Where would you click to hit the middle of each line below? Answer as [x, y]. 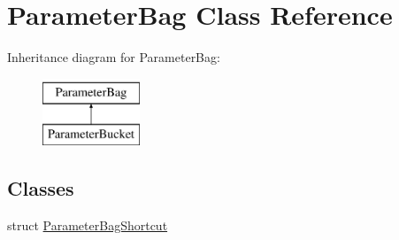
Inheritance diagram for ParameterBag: [114, 57]
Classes [41, 188]
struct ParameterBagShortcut [88, 225]
